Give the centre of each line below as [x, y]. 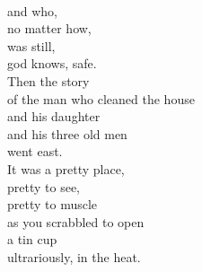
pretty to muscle [53, 204]
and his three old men [67, 133]
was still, [31, 45]
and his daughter [54, 116]
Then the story [48, 80]
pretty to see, [44, 186]
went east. [35, 151]
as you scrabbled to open [76, 221]
